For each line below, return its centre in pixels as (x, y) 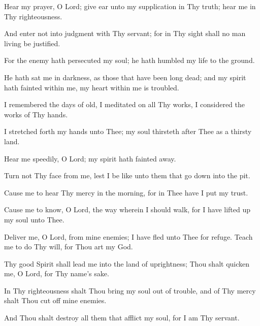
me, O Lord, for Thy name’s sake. (57, 273)
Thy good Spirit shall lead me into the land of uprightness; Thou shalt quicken (127, 263)
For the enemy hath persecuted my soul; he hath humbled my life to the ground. (129, 60)
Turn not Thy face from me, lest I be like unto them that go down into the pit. (127, 175)
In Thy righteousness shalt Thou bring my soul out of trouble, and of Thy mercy (130, 290)
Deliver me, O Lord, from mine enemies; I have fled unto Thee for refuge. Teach (128, 236)
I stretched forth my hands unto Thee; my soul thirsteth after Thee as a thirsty (128, 131)
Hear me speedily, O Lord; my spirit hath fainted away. (90, 158)
